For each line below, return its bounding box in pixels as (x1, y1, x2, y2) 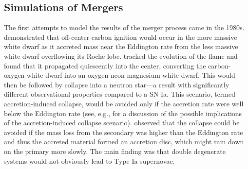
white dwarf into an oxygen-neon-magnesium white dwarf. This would (27, 70, 235, 80)
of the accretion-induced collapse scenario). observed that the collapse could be (4, 118, 240, 128)
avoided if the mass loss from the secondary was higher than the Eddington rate (4, 127, 243, 137)
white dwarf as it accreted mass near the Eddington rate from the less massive (4, 41, 238, 51)
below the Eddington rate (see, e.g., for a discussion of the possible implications (4, 108, 242, 118)
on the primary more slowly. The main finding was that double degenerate (4, 146, 226, 156)
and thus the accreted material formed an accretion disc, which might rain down (4, 136, 244, 147)
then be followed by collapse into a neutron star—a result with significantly (4, 79, 229, 89)
